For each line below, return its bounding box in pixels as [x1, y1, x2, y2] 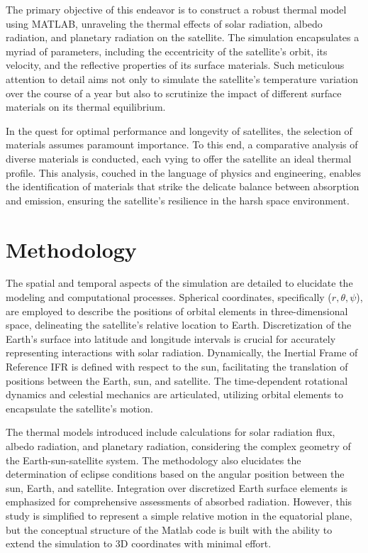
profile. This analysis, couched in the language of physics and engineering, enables [6, 165, 362, 180]
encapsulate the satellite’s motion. [6, 400, 153, 415]
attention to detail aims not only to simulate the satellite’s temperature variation [6, 71, 359, 86]
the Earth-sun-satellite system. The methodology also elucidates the [6, 452, 301, 467]
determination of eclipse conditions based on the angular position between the [6, 466, 345, 481]
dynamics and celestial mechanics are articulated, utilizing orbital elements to [6, 387, 344, 402]
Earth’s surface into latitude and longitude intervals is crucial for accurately [6, 331, 336, 346]
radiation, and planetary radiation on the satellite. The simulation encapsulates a [6, 30, 359, 45]
